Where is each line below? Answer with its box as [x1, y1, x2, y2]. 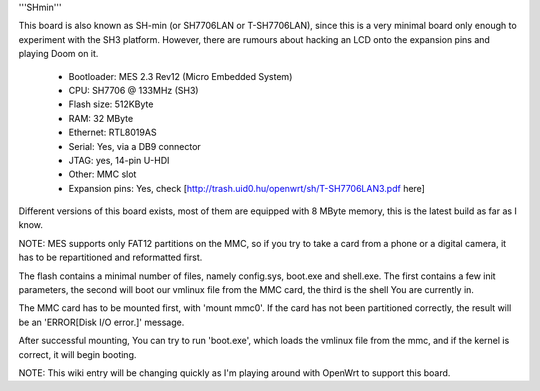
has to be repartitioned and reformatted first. [18, 251, 203, 264]
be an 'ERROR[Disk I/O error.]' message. [18, 316, 185, 328]
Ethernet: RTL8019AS [68, 126, 157, 139]
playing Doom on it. [18, 48, 99, 60]
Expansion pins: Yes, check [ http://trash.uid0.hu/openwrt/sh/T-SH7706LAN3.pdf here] [68, 182, 425, 194]
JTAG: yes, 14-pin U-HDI [68, 154, 170, 166]
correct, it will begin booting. [18, 348, 137, 360]
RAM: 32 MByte [68, 112, 134, 124]
